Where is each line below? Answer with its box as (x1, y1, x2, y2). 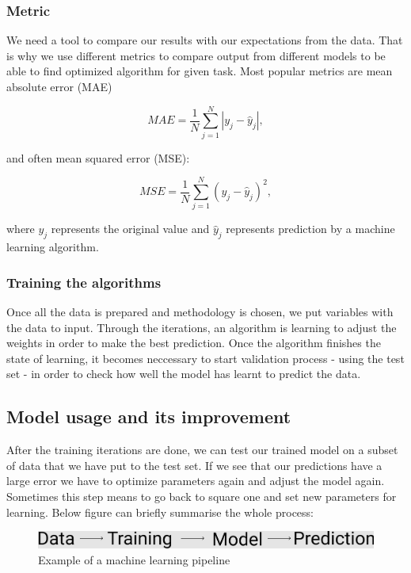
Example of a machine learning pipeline (38, 551, 230, 567)
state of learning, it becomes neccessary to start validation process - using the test (6, 350, 405, 366)
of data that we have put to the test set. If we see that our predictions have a (6, 456, 382, 473)
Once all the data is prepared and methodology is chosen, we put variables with (6, 304, 394, 320)
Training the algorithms (6, 272, 162, 292)
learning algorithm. (6, 239, 99, 255)
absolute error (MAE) (6, 78, 112, 94)
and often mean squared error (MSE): (6, 149, 190, 166)
